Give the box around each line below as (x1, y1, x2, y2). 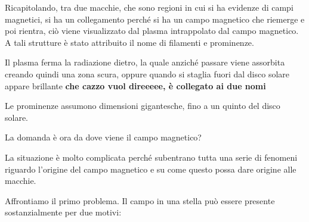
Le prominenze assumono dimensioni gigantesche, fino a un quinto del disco (5, 99, 280, 112)
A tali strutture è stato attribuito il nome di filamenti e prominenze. (5, 36, 254, 48)
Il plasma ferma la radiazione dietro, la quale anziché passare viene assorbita (5, 56, 285, 68)
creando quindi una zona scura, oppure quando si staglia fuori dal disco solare (5, 67, 290, 80)
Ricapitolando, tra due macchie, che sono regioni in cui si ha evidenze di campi (5, 1, 293, 13)
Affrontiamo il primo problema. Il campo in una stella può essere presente (5, 194, 275, 207)
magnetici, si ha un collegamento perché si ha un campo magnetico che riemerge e (5, 12, 305, 25)
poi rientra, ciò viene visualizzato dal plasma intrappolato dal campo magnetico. (5, 24, 299, 37)
